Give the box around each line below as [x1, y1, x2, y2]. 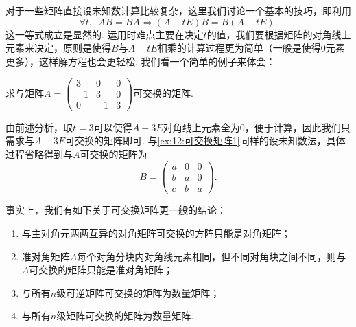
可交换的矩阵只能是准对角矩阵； [29, 262, 174, 277]
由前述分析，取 [5, 120, 73, 134]
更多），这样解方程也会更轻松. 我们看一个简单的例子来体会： [5, 54, 276, 68]
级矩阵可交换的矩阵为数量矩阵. [56, 308, 194, 323]
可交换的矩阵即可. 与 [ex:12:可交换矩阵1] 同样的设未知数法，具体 [64, 133, 346, 148]
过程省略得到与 [5, 146, 73, 161]
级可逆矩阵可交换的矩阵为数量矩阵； [56, 285, 220, 300]
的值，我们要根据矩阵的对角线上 [206, 27, 351, 41]
